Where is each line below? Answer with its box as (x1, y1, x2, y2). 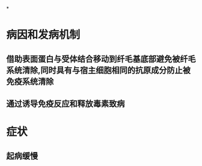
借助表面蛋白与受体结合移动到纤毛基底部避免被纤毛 (6, 54, 196, 64)
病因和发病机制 (6, 28, 81, 41)
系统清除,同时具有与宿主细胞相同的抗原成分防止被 (6, 65, 191, 75)
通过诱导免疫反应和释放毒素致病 (6, 99, 125, 109)
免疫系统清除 (6, 76, 54, 87)
